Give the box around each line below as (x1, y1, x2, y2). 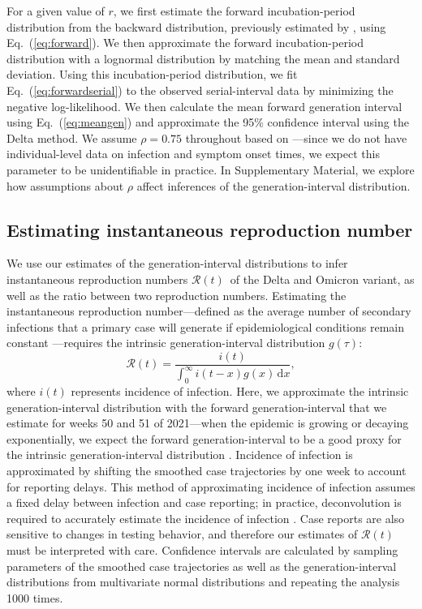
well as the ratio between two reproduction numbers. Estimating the (6, 286, 347, 303)
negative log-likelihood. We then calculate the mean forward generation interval (6, 97, 403, 114)
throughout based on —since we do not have (185, 129, 407, 146)
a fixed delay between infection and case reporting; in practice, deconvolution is (6, 494, 402, 511)
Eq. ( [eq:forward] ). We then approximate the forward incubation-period (6, 34, 364, 51)
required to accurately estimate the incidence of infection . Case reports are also (6, 509, 405, 526)
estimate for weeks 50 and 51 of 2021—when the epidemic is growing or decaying (6, 414, 409, 431)
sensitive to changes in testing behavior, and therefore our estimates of (6, 525, 358, 543)
